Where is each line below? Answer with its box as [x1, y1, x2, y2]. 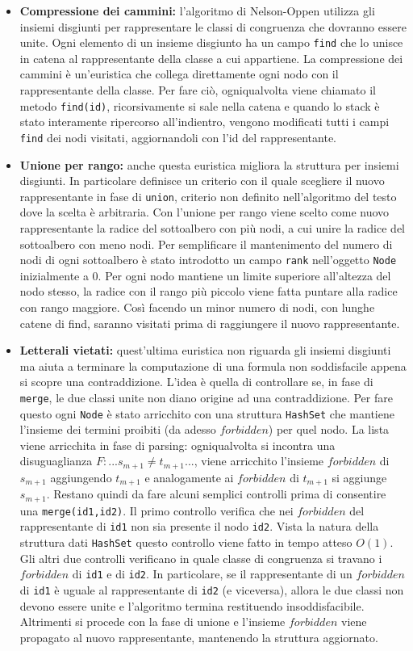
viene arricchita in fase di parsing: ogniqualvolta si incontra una [19, 436, 336, 453]
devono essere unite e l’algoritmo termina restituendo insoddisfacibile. [19, 597, 365, 614]
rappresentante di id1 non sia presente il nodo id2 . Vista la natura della [19, 518, 379, 535]
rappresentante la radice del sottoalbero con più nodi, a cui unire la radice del [19, 219, 405, 236]
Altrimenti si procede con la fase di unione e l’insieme [19, 613, 286, 630]
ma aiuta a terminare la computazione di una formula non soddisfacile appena [19, 357, 407, 374]
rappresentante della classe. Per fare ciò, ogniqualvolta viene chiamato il [19, 82, 376, 99]
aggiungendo [50, 468, 112, 485]
